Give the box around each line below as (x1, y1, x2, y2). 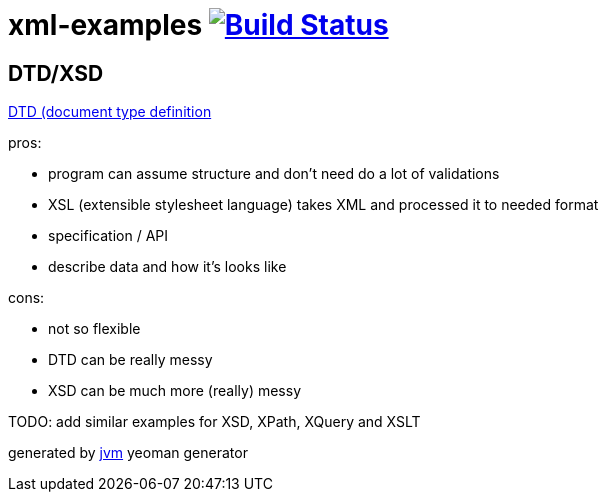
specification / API (48, 227, 168, 245)
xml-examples (8, 8, 203, 42)
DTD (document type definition (8, 103, 212, 121)
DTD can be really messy (48, 351, 213, 369)
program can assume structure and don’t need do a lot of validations (48, 165, 500, 183)
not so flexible (48, 320, 141, 338)
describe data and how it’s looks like (48, 258, 287, 276)
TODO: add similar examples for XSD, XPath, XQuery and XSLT (8, 413, 421, 431)
